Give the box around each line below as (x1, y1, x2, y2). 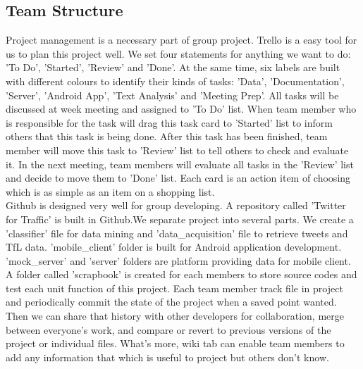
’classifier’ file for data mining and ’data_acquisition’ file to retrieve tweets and (6, 225, 348, 240)
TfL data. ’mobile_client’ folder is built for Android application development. (6, 239, 342, 254)
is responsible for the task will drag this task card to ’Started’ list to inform (6, 115, 333, 130)
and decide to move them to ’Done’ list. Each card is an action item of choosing (6, 170, 351, 185)
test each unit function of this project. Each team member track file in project (6, 280, 343, 295)
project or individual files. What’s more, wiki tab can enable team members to (6, 336, 345, 351)
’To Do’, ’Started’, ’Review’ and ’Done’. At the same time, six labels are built (6, 60, 340, 75)
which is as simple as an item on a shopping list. (6, 184, 215, 199)
